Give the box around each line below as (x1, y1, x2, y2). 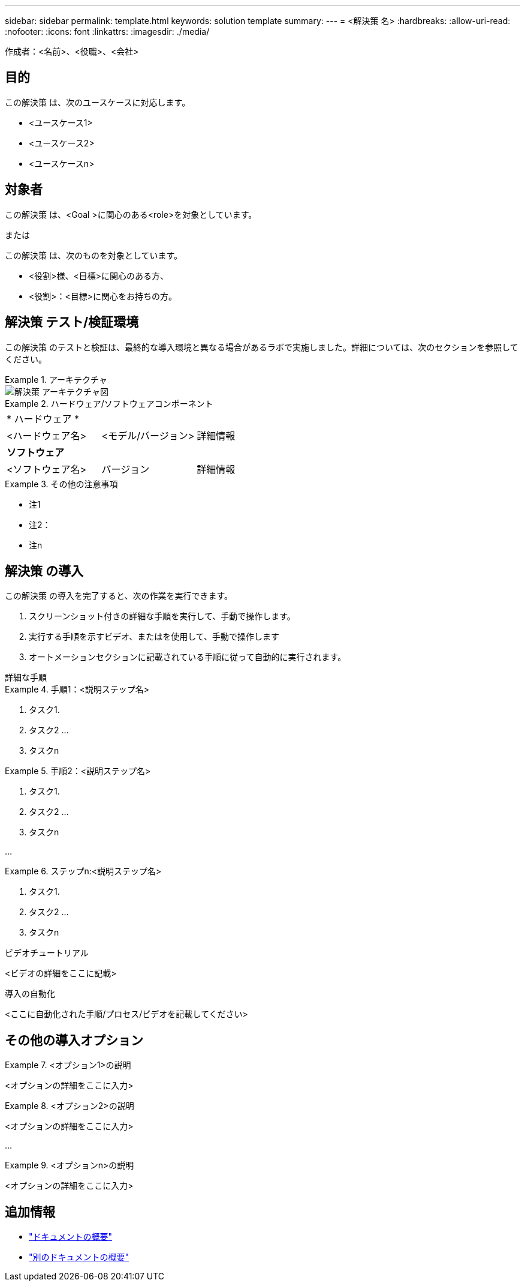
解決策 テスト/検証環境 (5, 314, 139, 330)
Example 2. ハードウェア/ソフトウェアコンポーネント (5, 398, 213, 409)
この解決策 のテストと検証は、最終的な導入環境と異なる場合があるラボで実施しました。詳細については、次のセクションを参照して (5, 341, 518, 352)
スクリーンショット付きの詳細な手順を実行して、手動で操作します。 (29, 611, 295, 622)
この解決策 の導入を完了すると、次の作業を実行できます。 (5, 590, 233, 601)
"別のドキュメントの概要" (29, 1252, 129, 1263)
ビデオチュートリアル (5, 948, 89, 958)
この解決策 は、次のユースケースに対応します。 (5, 97, 191, 107)
